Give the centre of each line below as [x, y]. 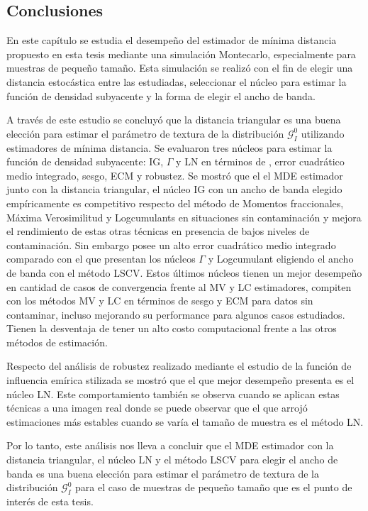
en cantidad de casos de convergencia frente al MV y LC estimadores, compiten [179, 286]
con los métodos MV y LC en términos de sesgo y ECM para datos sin [160, 301]
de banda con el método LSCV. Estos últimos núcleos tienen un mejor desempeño [184, 272]
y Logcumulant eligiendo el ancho [281, 259]
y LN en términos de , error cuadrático [260, 161]
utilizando [323, 133]
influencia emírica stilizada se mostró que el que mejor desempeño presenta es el [180, 380]
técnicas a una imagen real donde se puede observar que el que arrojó [157, 408]
